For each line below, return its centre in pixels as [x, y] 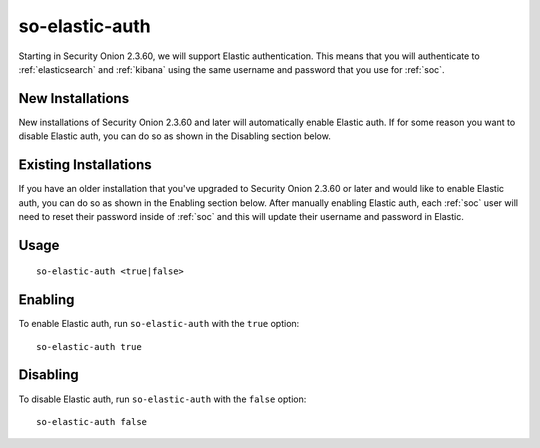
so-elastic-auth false [92, 421]
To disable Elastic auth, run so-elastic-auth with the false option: [162, 399]
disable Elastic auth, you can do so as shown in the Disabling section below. [175, 136]
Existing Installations [85, 165]
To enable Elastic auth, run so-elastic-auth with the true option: [159, 324]
